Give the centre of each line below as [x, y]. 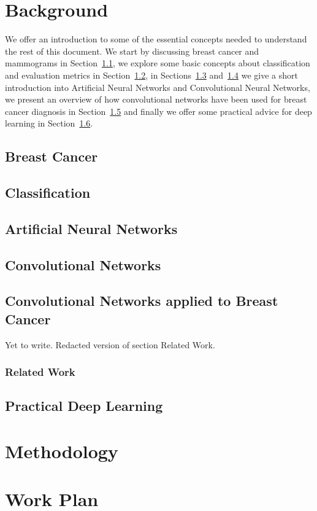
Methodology [62, 451]
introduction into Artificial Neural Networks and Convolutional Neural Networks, [158, 87]
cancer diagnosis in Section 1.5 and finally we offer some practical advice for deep [158, 111]
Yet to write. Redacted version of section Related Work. [110, 344]
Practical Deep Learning [84, 406]
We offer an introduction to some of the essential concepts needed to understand [156, 39]
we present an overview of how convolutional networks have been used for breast [156, 99]
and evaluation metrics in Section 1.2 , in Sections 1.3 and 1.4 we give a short [151, 75]
